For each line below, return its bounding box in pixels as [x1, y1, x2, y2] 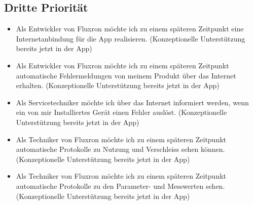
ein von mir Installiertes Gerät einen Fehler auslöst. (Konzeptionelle [16, 107, 227, 117]
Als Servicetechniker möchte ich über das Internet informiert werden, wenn [16, 97, 249, 107]
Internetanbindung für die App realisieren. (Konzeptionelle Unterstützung [16, 33, 245, 44]
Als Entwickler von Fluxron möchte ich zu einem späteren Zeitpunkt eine [16, 23, 244, 34]
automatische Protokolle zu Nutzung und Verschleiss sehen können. [16, 144, 225, 154]
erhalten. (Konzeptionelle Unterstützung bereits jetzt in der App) [16, 80, 220, 91]
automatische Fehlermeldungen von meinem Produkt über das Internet [16, 70, 236, 80]
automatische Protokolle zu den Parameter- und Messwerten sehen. [16, 180, 225, 191]
